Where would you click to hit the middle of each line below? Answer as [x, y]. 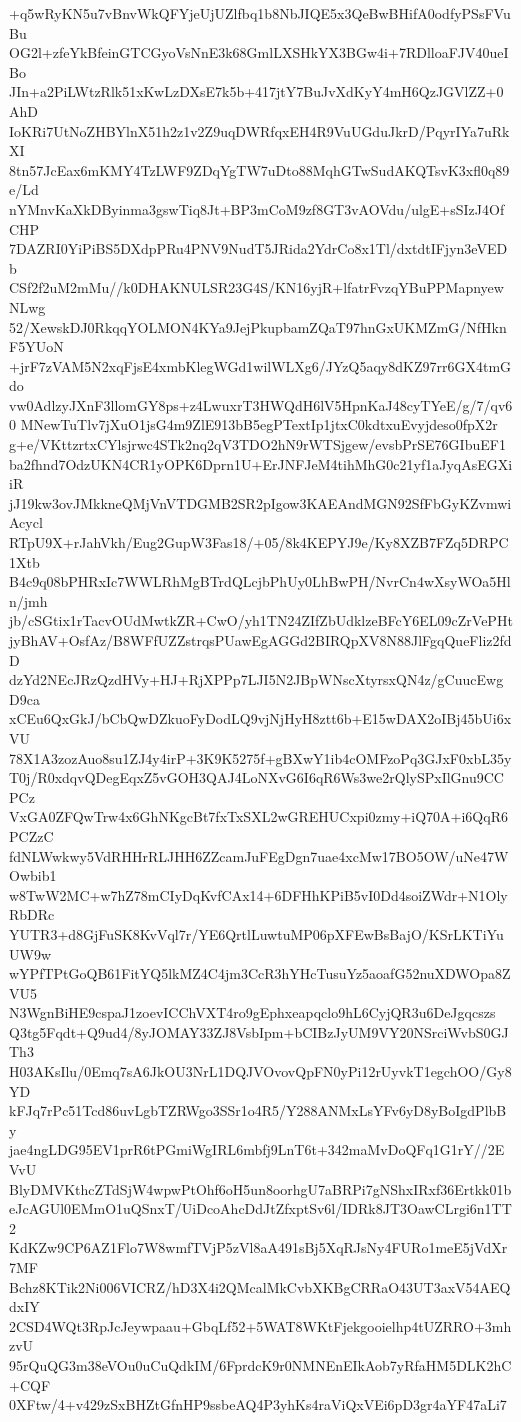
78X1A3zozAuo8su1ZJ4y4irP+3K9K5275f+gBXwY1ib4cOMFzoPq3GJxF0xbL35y [260, 757]
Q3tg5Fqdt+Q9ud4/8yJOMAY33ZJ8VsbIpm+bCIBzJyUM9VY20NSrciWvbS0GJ [259, 1031]
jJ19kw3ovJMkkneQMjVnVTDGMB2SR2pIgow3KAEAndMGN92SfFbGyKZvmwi [260, 502]
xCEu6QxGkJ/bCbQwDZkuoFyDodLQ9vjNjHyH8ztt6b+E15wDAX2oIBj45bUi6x [260, 718]
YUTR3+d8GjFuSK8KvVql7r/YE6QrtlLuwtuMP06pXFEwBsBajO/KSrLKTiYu [256, 933]
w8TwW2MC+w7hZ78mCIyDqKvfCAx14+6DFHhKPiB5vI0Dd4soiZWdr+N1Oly [258, 894]
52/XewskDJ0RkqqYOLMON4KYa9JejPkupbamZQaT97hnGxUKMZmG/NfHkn [258, 326]
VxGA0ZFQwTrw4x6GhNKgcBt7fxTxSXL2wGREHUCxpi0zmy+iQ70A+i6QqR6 [258, 816]
